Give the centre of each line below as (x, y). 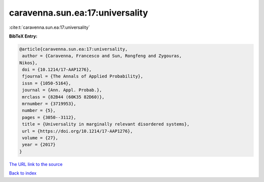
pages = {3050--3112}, (49, 117)
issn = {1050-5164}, (47, 83)
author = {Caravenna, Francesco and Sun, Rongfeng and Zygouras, (102, 56)
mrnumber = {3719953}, (49, 104)
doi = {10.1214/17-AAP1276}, (57, 70)
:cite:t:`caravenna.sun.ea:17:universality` (49, 27)
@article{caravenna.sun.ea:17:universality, (74, 49)
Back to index (23, 173)
